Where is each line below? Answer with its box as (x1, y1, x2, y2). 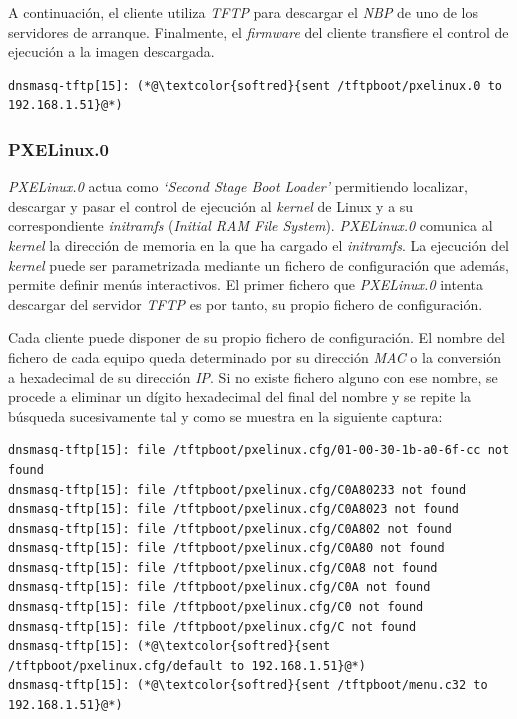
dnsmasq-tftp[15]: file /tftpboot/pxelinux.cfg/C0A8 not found (8, 560, 438, 575)
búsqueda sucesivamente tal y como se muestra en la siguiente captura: (8, 405, 443, 426)
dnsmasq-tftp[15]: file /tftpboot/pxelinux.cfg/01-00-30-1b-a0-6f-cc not (8, 443, 510, 458)
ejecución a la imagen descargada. (8, 41, 215, 62)
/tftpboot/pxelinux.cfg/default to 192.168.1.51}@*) (8, 658, 366, 673)
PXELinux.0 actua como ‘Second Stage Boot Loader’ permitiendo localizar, (8, 176, 468, 197)
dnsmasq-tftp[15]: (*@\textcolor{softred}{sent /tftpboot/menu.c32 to (8, 678, 488, 693)
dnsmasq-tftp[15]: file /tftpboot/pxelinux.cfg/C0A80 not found (8, 541, 445, 556)
